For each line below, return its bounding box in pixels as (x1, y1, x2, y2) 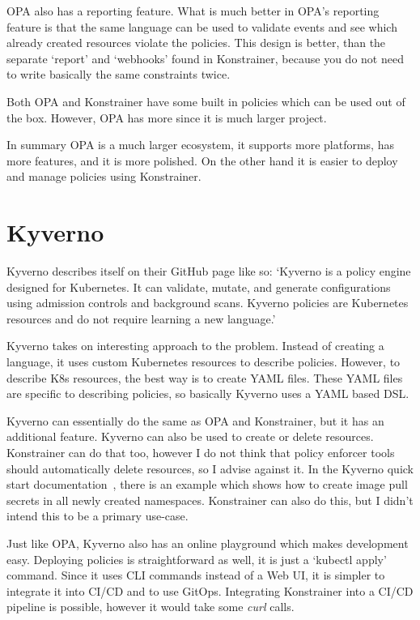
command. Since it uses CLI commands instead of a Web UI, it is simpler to (6, 567, 385, 584)
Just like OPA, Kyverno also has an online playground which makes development (6, 534, 409, 551)
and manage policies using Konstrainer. (6, 168, 202, 185)
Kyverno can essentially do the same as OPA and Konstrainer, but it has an (6, 412, 384, 429)
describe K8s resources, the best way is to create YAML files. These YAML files (6, 369, 403, 386)
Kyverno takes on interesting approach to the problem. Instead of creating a (6, 337, 384, 354)
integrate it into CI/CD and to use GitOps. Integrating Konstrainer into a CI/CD (6, 582, 414, 599)
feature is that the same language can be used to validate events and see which (6, 18, 397, 35)
